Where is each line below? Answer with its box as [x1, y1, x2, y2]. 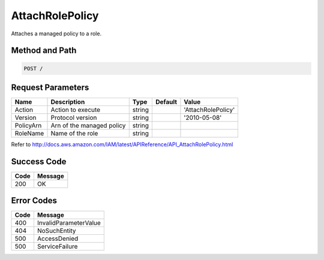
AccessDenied [37, 234, 79, 243]
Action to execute [50, 105, 101, 114]
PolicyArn [14, 122, 42, 130]
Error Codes [11, 195, 57, 206]
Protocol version [50, 114, 97, 122]
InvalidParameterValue [37, 219, 101, 227]
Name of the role [50, 129, 98, 138]
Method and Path [11, 46, 77, 56]
